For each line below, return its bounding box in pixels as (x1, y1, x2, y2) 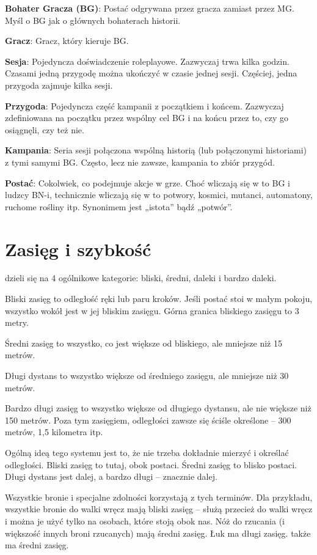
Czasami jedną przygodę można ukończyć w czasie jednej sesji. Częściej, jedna (5, 67, 297, 79)
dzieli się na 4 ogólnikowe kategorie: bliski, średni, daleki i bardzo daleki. (5, 271, 277, 284)
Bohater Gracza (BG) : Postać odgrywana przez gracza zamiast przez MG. (5, 2, 294, 14)
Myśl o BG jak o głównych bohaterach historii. (5, 13, 181, 26)
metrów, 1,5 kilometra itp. (5, 425, 103, 438)
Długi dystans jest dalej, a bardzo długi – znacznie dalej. (5, 470, 217, 483)
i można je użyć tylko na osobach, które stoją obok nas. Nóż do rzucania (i (5, 514, 285, 527)
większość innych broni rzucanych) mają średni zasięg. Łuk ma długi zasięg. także (5, 526, 311, 539)
